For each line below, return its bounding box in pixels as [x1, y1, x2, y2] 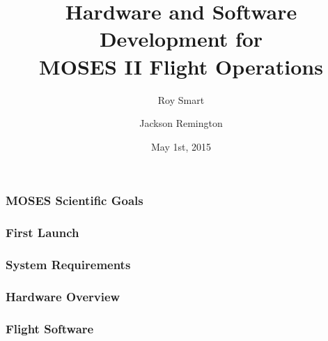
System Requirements [6, 255, 131, 273]
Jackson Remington [139, 116, 223, 130]
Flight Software [6, 319, 94, 337]
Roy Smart [157, 92, 205, 107]
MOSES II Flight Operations [39, 52, 323, 80]
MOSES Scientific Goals [6, 192, 143, 209]
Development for [99, 24, 263, 53]
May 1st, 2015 [150, 139, 212, 153]
